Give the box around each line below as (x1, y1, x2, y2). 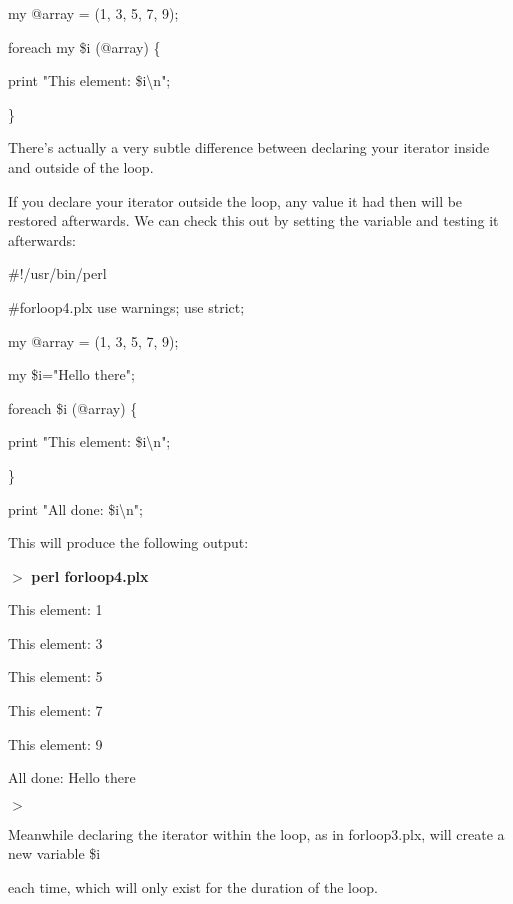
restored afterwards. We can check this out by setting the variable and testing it (8, 210, 499, 231)
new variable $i (8, 843, 101, 864)
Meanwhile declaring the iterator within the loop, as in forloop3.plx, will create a (8, 823, 505, 844)
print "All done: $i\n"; (8, 498, 143, 519)
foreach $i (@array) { (8, 397, 138, 418)
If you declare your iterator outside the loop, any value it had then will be (8, 190, 463, 211)
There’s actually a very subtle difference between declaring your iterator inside (8, 137, 490, 158)
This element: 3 (8, 632, 103, 653)
